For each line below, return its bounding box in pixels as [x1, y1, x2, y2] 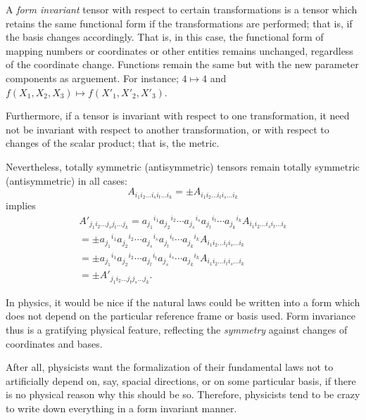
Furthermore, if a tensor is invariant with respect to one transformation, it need [6, 108, 350, 123]
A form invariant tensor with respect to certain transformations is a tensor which [6, 2, 358, 16]
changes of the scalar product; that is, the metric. [6, 136, 220, 150]
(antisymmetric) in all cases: [6, 173, 127, 188]
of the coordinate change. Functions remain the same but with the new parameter [6, 57, 359, 72]
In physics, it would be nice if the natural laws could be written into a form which [6, 294, 360, 309]
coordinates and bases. [6, 336, 103, 350]
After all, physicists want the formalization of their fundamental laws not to [6, 360, 334, 374]
